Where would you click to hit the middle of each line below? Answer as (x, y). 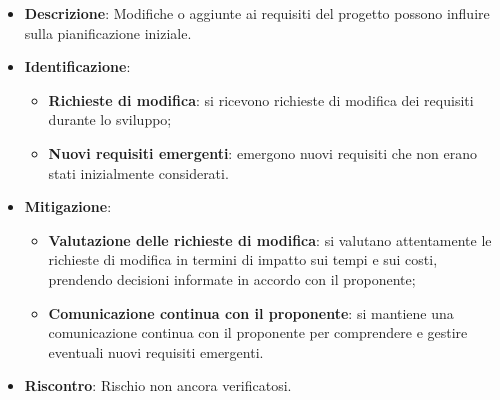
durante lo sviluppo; (110, 119)
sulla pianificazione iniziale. (108, 32)
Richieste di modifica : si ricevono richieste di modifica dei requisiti (261, 99)
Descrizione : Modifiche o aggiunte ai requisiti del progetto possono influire (257, 13)
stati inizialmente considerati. (138, 172)
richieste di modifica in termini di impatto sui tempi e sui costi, (243, 259)
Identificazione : (77, 66)
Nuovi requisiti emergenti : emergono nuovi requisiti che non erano (263, 152)
